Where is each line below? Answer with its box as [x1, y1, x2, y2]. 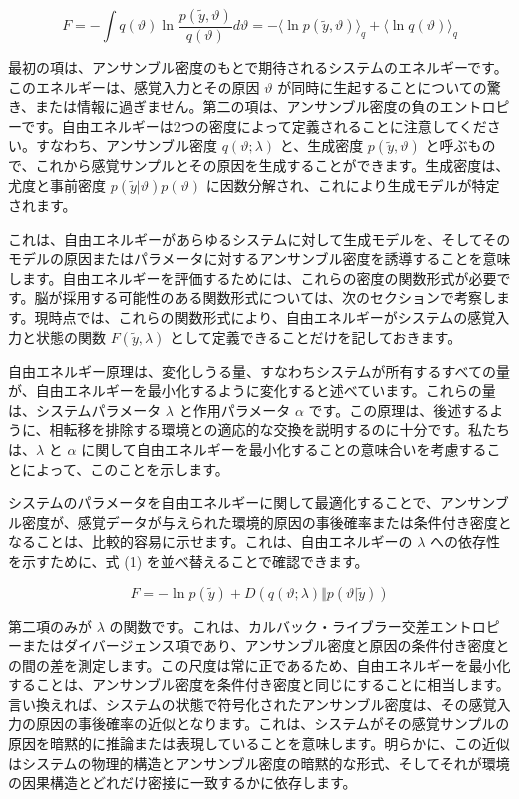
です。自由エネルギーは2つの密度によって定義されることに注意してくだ [21, 115, 487, 136]
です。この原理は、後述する [308, 399, 490, 420]
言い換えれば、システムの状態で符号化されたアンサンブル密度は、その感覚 [8, 693, 497, 714]
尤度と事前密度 [8, 175, 106, 195]
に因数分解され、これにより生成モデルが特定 [205, 175, 500, 195]
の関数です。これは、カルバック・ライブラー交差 [109, 615, 430, 636]
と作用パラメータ [178, 399, 291, 420]
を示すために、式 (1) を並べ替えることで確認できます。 [8, 550, 369, 571]
